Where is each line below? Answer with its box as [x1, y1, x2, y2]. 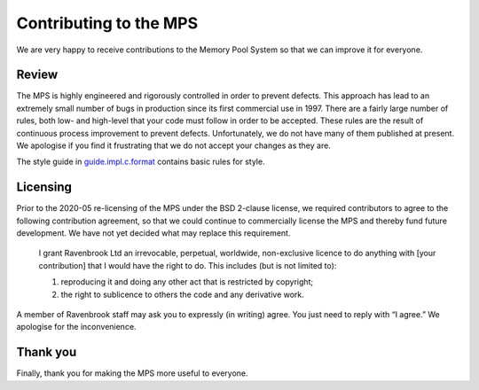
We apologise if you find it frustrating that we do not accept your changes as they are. [16, 140, 332, 151]
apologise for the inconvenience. [16, 322, 137, 332]
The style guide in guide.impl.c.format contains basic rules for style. [16, 156, 265, 168]
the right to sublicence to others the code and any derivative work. [60, 289, 305, 300]
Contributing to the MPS [16, 13, 199, 33]
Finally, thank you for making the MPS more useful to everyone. [16, 368, 248, 378]
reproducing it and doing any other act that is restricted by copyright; [60, 277, 314, 287]
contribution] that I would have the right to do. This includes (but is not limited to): [38, 260, 337, 270]
